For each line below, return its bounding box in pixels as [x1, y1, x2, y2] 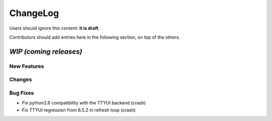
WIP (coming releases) [9, 47, 83, 56]
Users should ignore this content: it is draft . [9, 25, 100, 31]
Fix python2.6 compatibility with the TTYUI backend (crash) [22, 100, 146, 106]
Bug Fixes [9, 89, 34, 96]
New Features [9, 63, 44, 70]
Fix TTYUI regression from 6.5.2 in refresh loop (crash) [22, 107, 136, 113]
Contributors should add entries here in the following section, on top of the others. [9, 34, 180, 40]
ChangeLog [9, 8, 59, 19]
